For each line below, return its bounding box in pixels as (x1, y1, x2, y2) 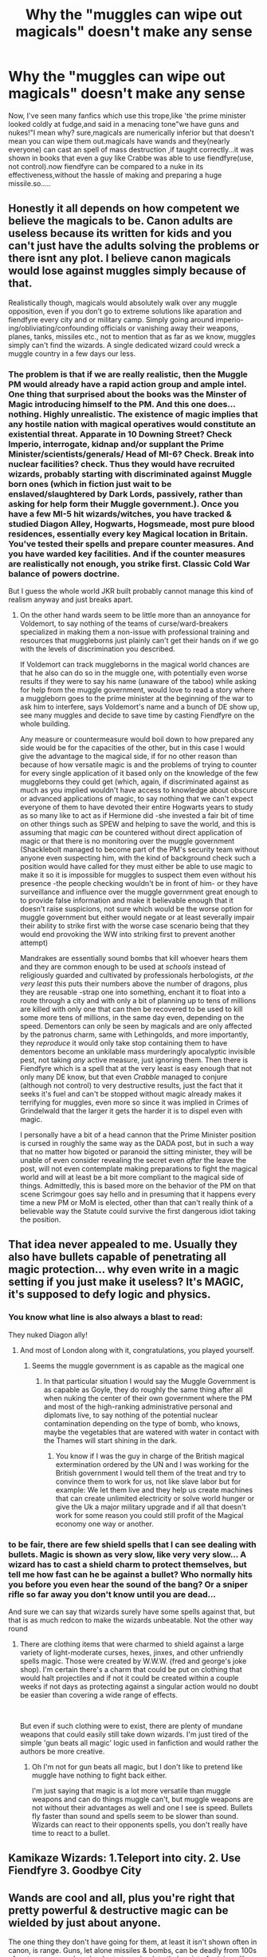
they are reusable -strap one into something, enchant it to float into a (19, 987, 246, 997)
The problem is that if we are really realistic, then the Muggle (8, 369, 249, 380)
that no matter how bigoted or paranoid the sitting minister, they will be (19, 1147, 253, 1156)
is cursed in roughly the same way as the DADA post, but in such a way (19, 1139, 254, 1149)
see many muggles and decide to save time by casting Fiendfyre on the (19, 710, 255, 720)
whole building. (19, 719, 70, 729)
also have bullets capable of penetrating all (8, 1251, 227, 1264)
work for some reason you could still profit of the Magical (55, 1510, 244, 1520)
